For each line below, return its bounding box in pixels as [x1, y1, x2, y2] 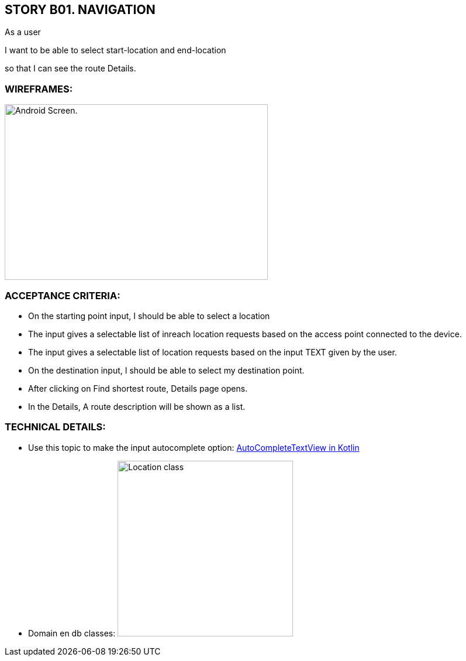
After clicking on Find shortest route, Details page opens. [28, 383, 248, 393]
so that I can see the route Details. [5, 63, 136, 74]
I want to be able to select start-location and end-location [5, 45, 226, 56]
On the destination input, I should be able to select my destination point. [28, 365, 305, 375]
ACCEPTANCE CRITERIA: [5, 289, 120, 302]
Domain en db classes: [28, 628, 116, 638]
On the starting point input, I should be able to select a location [28, 310, 270, 321]
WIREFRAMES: [5, 83, 73, 95]
